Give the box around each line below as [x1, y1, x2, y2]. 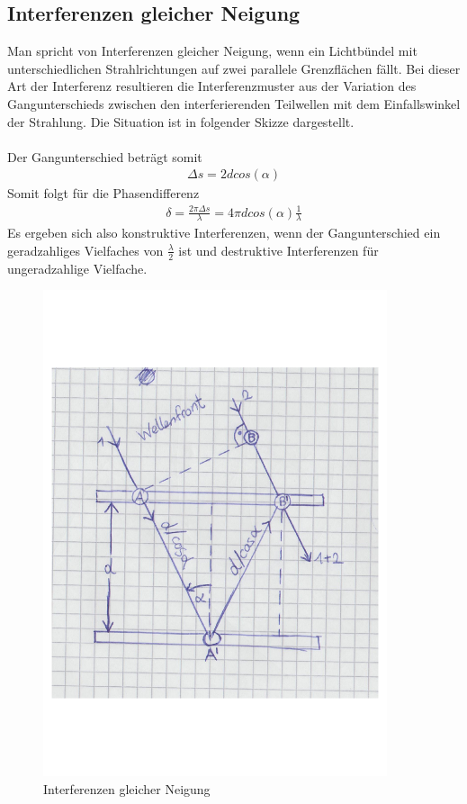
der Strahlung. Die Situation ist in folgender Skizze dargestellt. [7, 112, 355, 131]
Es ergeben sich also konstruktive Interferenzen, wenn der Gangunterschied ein [7, 223, 441, 242]
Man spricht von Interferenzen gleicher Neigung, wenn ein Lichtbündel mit [7, 41, 418, 60]
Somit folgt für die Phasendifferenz [7, 184, 200, 203]
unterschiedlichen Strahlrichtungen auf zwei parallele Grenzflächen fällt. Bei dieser [7, 59, 461, 77]
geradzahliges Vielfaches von [7, 240, 164, 259]
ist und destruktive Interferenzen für [178, 240, 379, 259]
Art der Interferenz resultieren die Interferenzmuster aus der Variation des [7, 77, 417, 95]
